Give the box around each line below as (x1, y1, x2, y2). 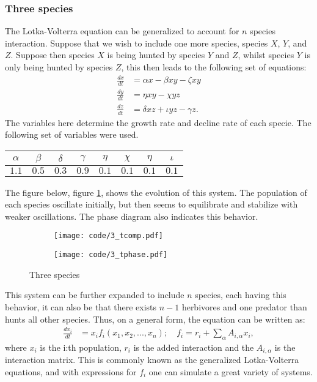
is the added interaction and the (133, 340, 254, 353)
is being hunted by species (107, 48, 205, 61)
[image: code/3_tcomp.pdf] (54, 231, 163, 241)
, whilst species (238, 48, 294, 61)
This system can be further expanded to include (5, 288, 184, 301)
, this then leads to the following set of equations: (121, 61, 307, 73)
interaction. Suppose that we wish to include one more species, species (5, 36, 268, 49)
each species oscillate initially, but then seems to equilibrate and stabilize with (5, 198, 298, 211)
